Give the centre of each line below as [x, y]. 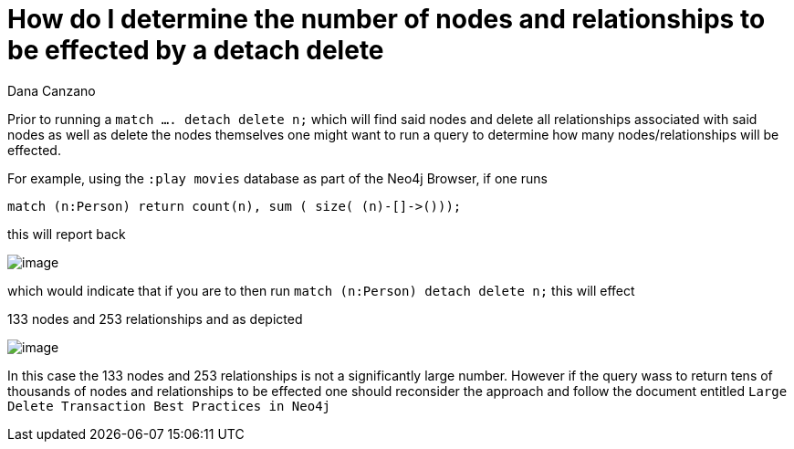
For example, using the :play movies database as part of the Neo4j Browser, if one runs [277, 178]
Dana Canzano [52, 90]
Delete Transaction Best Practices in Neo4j [169, 406]
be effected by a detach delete [196, 50]
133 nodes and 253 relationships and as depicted [155, 318]
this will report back [67, 234]
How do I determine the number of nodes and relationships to [387, 19]
